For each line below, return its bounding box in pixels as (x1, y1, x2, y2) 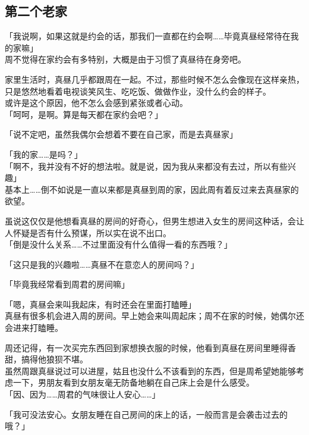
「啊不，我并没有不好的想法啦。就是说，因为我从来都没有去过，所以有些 (5, 159, 288, 172)
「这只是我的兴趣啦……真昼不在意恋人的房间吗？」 (5, 258, 199, 270)
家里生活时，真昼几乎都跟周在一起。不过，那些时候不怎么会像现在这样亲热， (5, 73, 304, 85)
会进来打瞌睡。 (5, 321, 63, 334)
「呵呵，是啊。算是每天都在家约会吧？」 (5, 108, 163, 120)
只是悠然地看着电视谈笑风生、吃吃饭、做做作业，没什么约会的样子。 (5, 85, 271, 97)
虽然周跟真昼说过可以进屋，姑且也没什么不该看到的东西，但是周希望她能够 (5, 364, 296, 377)
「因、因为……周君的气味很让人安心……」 (5, 388, 160, 400)
